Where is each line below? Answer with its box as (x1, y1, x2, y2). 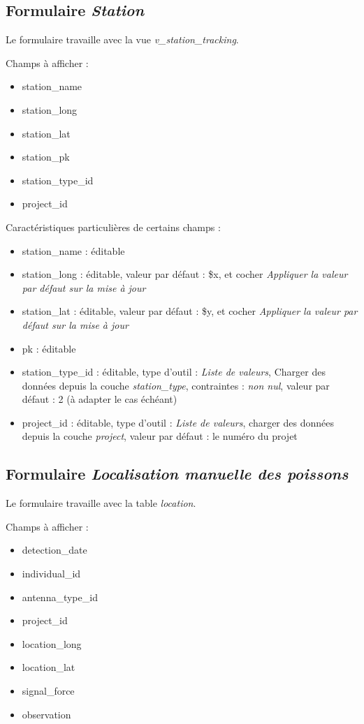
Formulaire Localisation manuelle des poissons (6, 463, 349, 485)
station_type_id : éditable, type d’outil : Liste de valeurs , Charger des (22, 364, 326, 379)
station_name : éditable (22, 243, 125, 258)
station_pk (22, 149, 70, 164)
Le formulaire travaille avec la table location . (6, 496, 196, 510)
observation (22, 707, 71, 721)
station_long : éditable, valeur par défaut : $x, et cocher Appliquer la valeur (22, 267, 348, 281)
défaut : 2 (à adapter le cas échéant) (22, 392, 177, 406)
